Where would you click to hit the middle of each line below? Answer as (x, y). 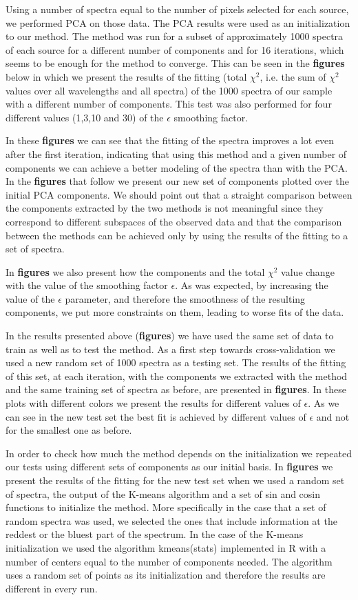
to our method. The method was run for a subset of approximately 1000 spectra (175, 36)
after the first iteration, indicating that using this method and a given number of (176, 153)
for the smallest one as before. (69, 430)
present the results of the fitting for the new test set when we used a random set (175, 480)
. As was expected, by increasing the (252, 285)
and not (333, 416)
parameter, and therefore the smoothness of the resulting (185, 298)
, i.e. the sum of (293, 76)
